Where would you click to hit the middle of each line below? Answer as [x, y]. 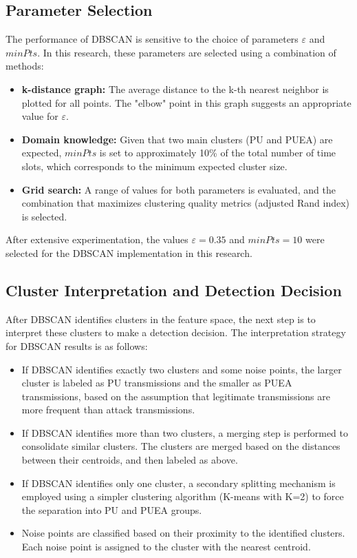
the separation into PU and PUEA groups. [112, 509]
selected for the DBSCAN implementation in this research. [129, 252]
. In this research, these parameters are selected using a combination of [187, 52]
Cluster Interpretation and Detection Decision [174, 290]
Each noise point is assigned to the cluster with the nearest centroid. [166, 547]
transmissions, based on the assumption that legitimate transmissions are [176, 396]
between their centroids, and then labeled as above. [130, 460]
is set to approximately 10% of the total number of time [218, 153]
